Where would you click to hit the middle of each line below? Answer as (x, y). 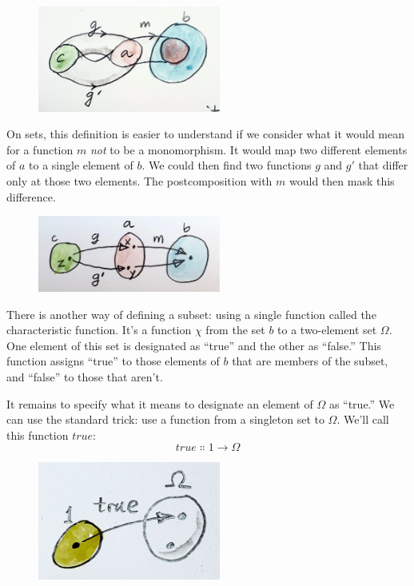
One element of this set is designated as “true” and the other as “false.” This (194, 345)
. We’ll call (363, 419)
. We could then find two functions (227, 165)
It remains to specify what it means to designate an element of (160, 403)
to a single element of (81, 165)
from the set (235, 330)
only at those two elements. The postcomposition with (139, 180)
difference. (31, 196)
